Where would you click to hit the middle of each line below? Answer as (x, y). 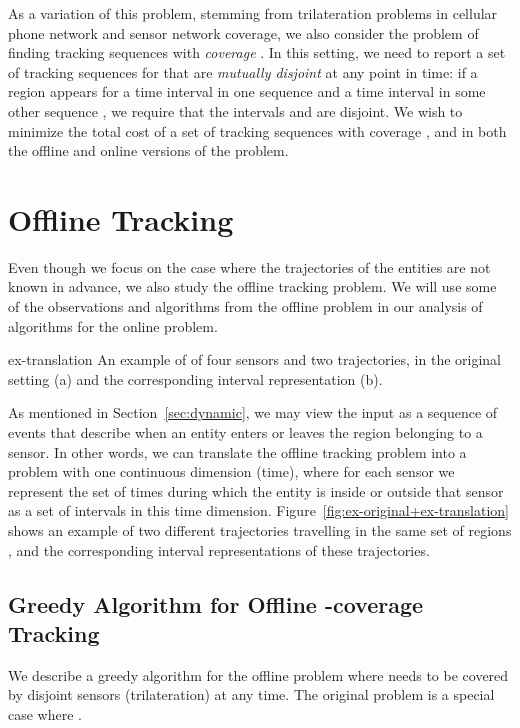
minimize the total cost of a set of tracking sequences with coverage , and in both (257, 130)
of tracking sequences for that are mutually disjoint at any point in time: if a (243, 71)
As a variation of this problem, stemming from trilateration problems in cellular (253, 13)
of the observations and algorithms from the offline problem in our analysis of (245, 306)
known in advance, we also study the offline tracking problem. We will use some (252, 286)
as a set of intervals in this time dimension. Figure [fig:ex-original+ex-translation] (258, 510)
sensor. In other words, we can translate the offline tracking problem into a (237, 451)
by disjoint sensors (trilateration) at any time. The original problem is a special (251, 694)
